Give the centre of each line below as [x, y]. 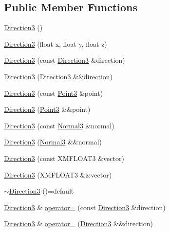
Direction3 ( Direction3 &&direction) [58, 76]
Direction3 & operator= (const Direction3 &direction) [85, 207]
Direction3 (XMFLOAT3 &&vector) [58, 174]
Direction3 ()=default [41, 191]
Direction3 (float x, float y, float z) [56, 44]
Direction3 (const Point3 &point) [54, 93]
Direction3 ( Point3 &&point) [47, 109]
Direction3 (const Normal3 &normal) [59, 125]
